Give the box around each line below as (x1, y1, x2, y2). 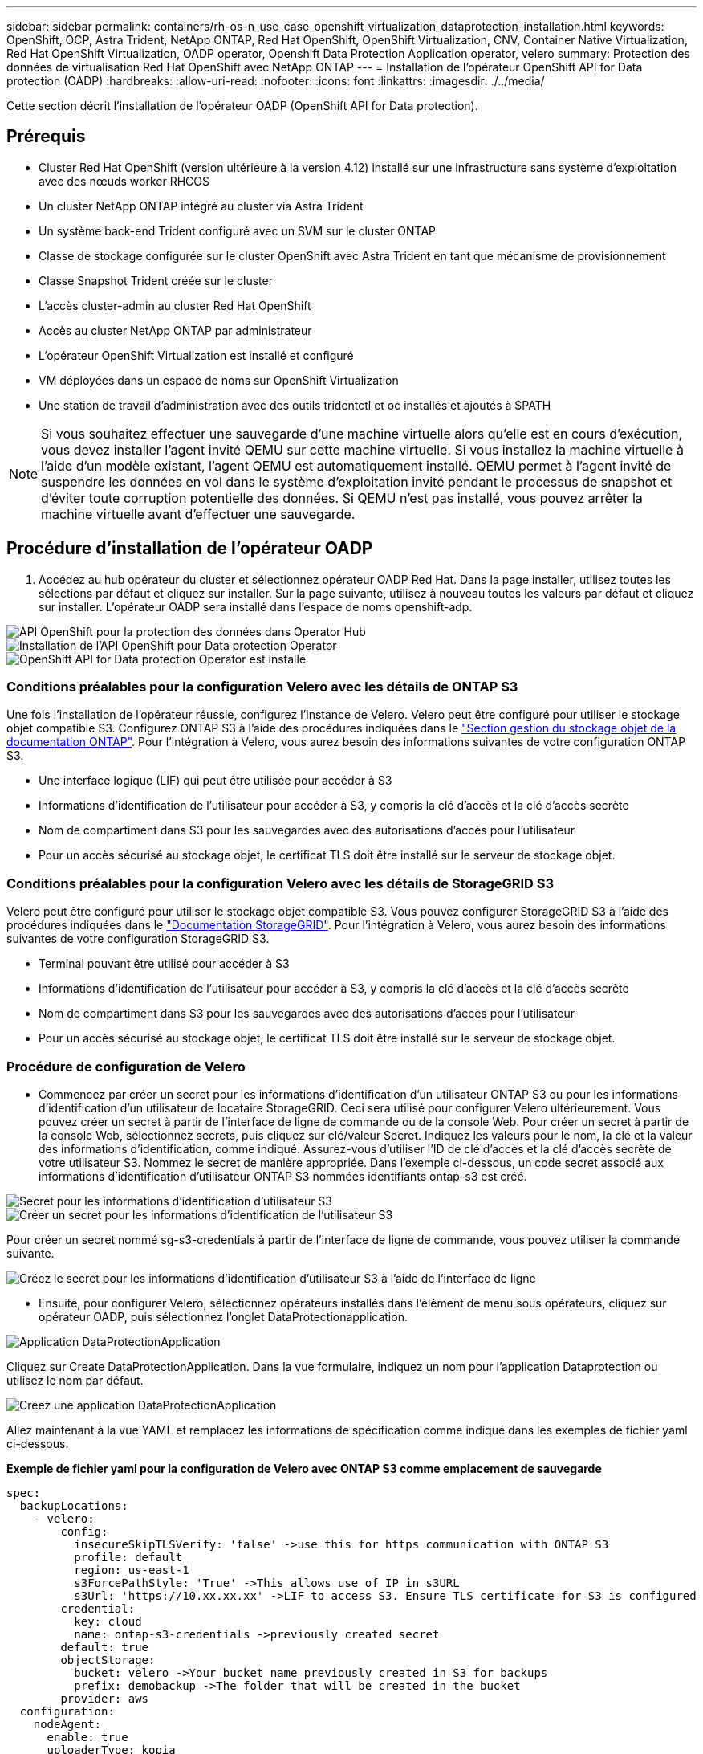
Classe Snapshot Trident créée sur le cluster (39, 273, 273, 288)
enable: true (47, 1730, 128, 1744)
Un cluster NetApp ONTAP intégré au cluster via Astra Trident (39, 198, 364, 213)
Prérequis (6, 126, 86, 147)
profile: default (74, 1550, 183, 1564)
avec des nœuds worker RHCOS (39, 173, 210, 188)
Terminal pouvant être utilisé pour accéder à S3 (39, 957, 290, 971)
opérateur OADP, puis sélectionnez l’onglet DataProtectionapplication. (39, 1309, 408, 1324)
